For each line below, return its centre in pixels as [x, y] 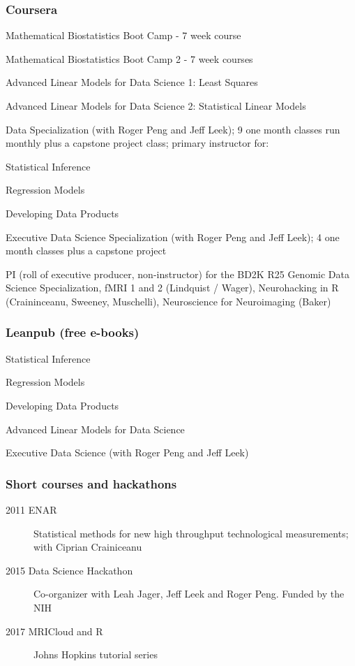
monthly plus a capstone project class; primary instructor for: [137, 143]
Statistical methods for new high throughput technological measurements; [191, 533]
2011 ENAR [31, 509]
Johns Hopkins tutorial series [96, 654]
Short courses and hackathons [91, 483]
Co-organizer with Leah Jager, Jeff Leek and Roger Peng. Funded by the [189, 594]
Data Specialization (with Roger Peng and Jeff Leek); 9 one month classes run [173, 129]
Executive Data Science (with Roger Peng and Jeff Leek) [127, 453]
